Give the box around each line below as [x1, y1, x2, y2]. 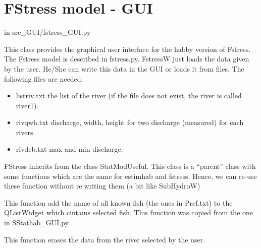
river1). [16, 100, 39, 110]
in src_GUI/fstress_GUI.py [4, 27, 91, 37]
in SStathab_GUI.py [4, 217, 69, 228]
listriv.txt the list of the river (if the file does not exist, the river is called [16, 90, 242, 101]
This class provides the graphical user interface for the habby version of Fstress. [4, 43, 251, 54]
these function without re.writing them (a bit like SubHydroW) [4, 180, 200, 191]
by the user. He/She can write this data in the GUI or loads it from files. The [4, 63, 244, 74]
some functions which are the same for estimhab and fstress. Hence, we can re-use [4, 170, 257, 181]
